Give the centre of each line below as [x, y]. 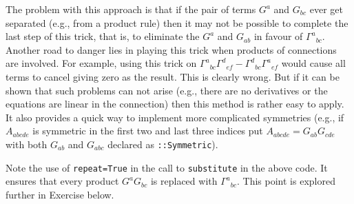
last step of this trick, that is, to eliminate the [103, 36]
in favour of [278, 36]
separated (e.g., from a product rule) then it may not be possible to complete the [177, 22]
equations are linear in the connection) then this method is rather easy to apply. [175, 104]
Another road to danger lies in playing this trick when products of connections [171, 49]
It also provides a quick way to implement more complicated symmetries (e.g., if [175, 117]
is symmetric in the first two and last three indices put [148, 131]
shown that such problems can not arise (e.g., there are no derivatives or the [167, 90]
